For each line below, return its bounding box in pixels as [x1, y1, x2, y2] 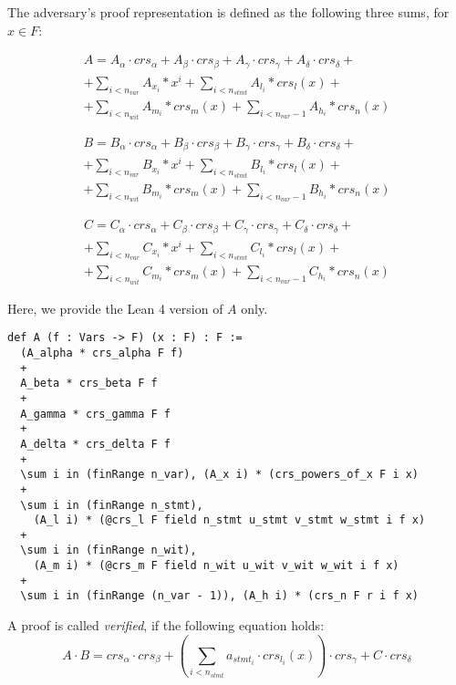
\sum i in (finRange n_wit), [20, 544, 197, 557]
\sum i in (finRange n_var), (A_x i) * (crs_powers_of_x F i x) [20, 468, 420, 482]
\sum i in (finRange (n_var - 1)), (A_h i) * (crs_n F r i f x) [20, 589, 420, 603]
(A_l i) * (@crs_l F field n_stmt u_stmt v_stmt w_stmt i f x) [33, 514, 426, 527]
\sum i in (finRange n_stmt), [20, 498, 203, 512]
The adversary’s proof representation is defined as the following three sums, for [7, 3, 450, 21]
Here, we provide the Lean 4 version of [7, 298, 223, 317]
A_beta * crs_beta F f [20, 377, 158, 390]
